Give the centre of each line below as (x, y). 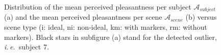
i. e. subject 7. (27, 47)
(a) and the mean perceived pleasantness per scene (83, 17)
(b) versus (201, 17)
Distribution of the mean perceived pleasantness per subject (98, 7)
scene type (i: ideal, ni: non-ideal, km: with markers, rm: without (106, 27)
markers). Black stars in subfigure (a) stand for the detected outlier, (110, 37)
